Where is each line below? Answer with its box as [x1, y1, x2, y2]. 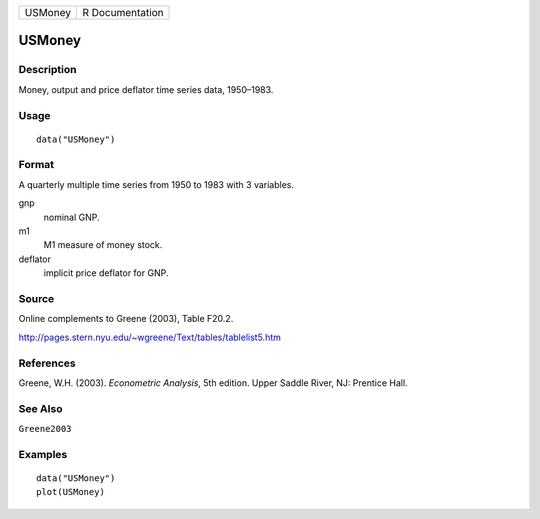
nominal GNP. [43, 211, 100, 223]
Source [18, 291, 55, 305]
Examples [18, 447, 68, 461]
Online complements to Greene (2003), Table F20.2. [18, 313, 234, 325]
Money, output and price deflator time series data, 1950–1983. [18, 83, 274, 95]
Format [18, 158, 55, 172]
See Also [18, 401, 63, 415]
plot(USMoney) [36, 486, 105, 498]
